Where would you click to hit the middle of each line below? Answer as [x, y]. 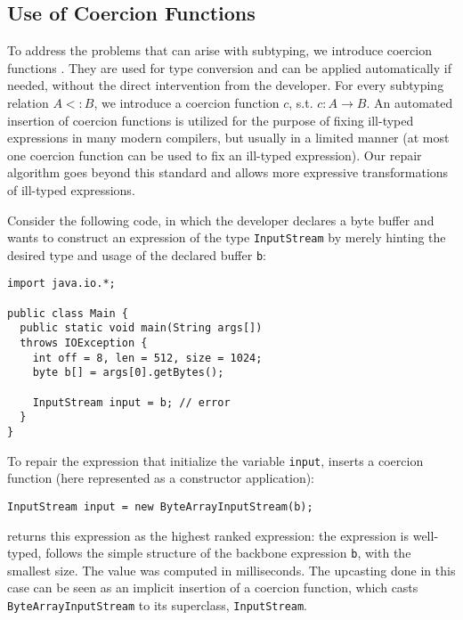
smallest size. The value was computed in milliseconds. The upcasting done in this [231, 570]
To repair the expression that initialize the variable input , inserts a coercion [215, 460]
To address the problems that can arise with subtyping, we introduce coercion [219, 50]
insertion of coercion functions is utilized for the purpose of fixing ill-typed [211, 120]
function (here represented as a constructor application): [161, 478]
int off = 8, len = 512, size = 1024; [147, 358]
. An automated [410, 102]
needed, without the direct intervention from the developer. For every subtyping [226, 85]
